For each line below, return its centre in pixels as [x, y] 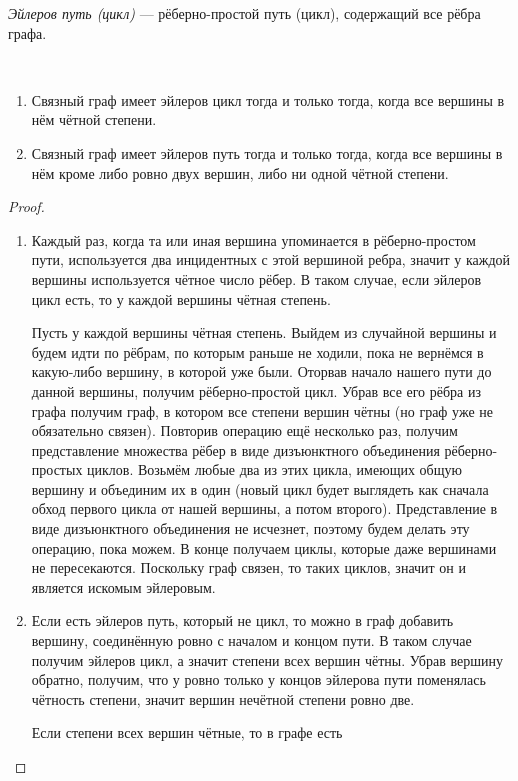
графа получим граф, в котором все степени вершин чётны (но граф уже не [262, 410]
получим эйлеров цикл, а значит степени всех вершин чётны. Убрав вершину [267, 659]
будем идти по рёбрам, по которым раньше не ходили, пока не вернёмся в [257, 351]
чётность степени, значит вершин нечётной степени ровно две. [223, 698]
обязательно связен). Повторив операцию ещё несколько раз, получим [244, 430]
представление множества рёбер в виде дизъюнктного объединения [235, 449]
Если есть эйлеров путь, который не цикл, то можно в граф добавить [242, 620]
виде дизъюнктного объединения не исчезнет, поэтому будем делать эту [250, 528]
